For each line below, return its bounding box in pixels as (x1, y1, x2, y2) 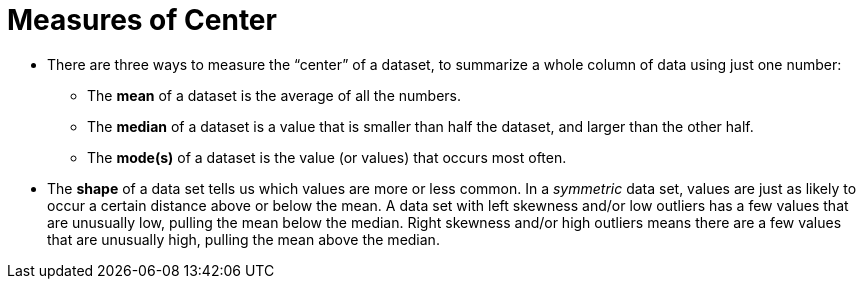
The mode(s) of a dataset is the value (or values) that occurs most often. (87, 148, 567, 166)
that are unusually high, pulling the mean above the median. (47, 230, 440, 248)
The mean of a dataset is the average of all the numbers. (87, 86, 461, 104)
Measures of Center (7, 3, 277, 37)
